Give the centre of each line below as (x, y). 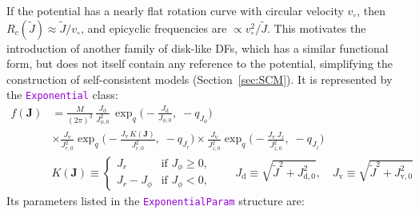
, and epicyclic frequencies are (154, 28)
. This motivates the (317, 28)
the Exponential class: (62, 95)
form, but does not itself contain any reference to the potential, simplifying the (200, 63)
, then (371, 10)
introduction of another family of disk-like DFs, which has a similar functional (198, 48)
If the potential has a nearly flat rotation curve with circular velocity (175, 10)
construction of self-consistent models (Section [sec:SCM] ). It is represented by (200, 79)
